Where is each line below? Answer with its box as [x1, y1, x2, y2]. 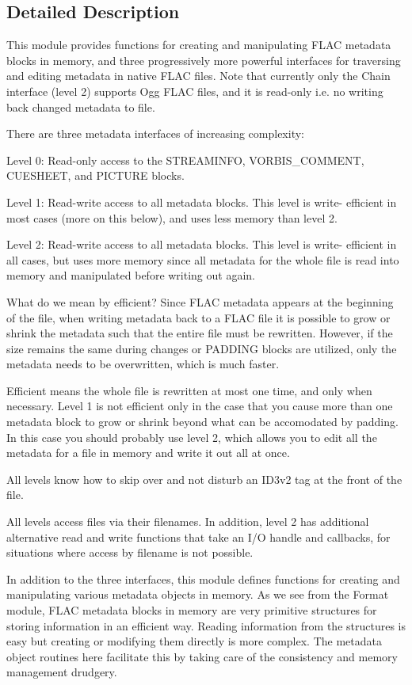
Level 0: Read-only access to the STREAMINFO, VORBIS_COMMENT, [6, 151, 364, 168]
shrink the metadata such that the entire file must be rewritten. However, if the [6, 325, 393, 341]
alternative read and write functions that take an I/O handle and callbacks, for [6, 528, 391, 545]
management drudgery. [6, 664, 117, 680]
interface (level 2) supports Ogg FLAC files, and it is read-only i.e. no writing [6, 82, 383, 99]
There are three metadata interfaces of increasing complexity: [6, 125, 304, 142]
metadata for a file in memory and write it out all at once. [6, 444, 290, 461]
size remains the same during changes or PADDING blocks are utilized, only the [6, 340, 397, 356]
